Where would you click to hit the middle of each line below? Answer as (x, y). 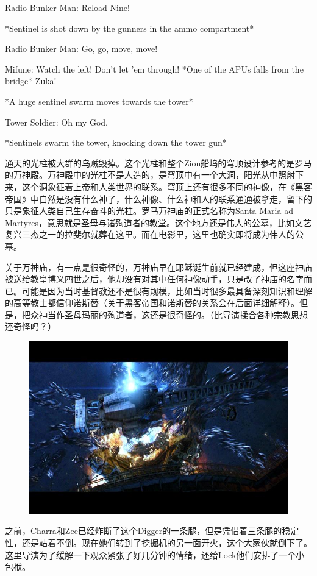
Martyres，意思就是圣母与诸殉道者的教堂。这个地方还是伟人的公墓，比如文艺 (158, 222)
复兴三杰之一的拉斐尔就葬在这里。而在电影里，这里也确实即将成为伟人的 (150, 234)
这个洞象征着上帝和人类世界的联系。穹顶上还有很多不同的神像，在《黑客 (167, 186)
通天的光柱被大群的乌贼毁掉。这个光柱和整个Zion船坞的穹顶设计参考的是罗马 (158, 162)
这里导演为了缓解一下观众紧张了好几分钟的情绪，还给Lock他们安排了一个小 (155, 554)
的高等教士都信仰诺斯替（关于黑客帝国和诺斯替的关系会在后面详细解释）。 (152, 303)
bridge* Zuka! (31, 81)
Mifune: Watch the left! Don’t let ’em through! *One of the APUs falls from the (154, 69)
